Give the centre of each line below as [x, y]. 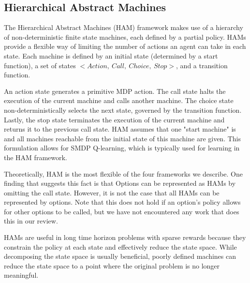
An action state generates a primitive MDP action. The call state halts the [115, 91]
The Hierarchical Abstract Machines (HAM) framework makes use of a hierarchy [124, 27]
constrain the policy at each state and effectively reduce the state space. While [120, 246]
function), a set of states [40, 65]
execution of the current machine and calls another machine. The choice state [119, 100]
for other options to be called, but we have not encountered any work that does [122, 211]
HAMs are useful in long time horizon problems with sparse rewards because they [125, 237]
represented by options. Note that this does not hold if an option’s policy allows [122, 202]
